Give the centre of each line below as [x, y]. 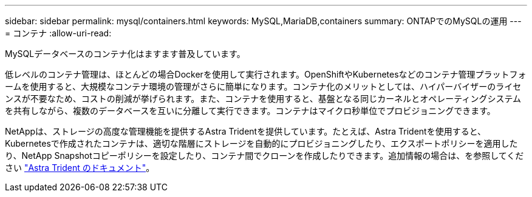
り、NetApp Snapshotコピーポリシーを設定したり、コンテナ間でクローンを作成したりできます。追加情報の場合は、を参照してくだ [264, 155]
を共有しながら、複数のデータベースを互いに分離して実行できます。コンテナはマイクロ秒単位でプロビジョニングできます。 [250, 111]
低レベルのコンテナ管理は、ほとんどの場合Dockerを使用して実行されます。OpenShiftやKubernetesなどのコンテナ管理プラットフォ [266, 74]
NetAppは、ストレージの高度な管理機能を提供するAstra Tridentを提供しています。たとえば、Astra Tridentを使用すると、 [246, 131]
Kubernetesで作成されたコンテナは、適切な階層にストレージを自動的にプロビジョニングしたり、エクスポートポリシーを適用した [261, 143]
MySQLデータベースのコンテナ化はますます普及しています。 [125, 54]
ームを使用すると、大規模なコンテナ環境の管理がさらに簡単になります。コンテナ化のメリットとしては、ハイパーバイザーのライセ [263, 86]
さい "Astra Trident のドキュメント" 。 [80, 168]
